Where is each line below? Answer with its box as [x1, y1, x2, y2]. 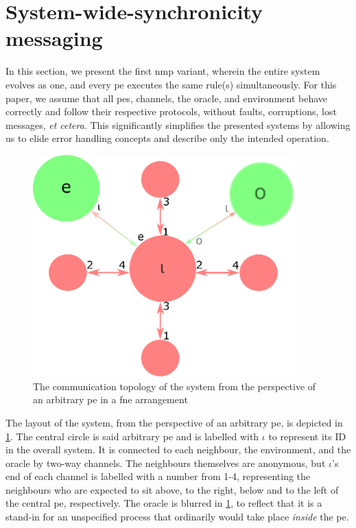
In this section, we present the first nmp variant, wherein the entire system [5, 64, 320, 78]
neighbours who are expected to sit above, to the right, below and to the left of [5, 482, 339, 496]
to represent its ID [268, 429, 346, 443]
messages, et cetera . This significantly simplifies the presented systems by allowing [5, 117, 351, 132]
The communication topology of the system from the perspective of [33, 379, 316, 393]
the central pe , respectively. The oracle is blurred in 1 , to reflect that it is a [5, 496, 322, 510]
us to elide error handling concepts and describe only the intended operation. [5, 131, 329, 145]
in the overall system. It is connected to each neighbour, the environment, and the [5, 442, 351, 457]
